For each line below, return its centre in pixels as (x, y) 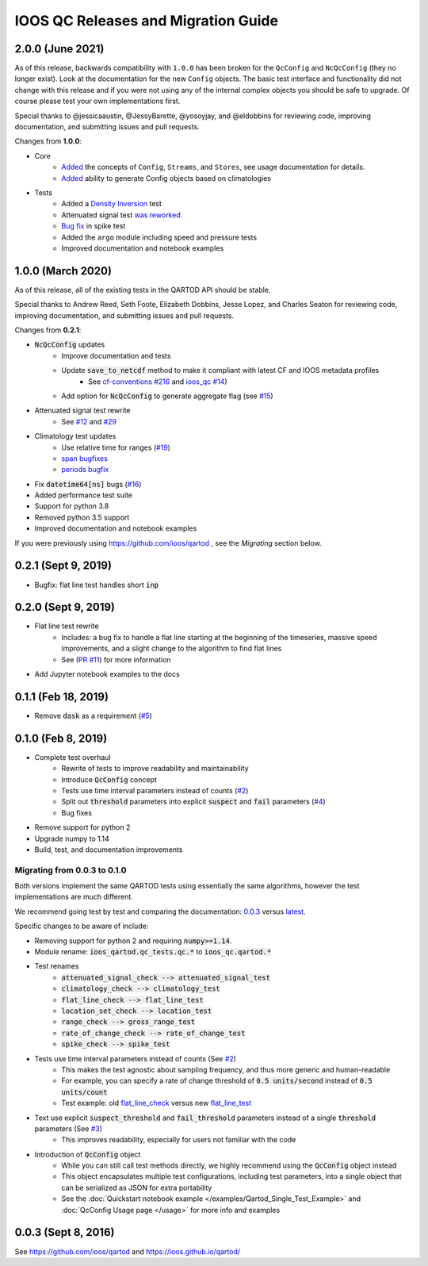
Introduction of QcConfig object (88, 1154)
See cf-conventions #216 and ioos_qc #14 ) (158, 382)
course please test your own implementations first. (97, 101)
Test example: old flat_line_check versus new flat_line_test (157, 1103)
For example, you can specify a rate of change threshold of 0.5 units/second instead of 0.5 (217, 1081)
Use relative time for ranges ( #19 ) (116, 447)
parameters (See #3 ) (69, 1128)
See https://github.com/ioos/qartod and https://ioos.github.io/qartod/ (128, 1251)
